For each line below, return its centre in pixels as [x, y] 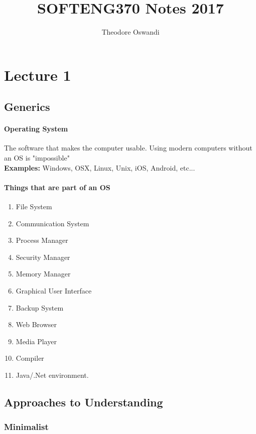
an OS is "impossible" [37, 158]
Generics [27, 107]
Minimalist [26, 427]
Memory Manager [43, 274]
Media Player [36, 341]
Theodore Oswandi [131, 32]
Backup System [40, 307]
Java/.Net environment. [52, 375]
